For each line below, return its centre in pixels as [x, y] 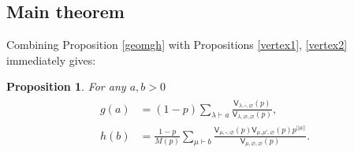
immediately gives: [51, 60]
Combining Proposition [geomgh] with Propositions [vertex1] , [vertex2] [177, 45]
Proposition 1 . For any [66, 86]
